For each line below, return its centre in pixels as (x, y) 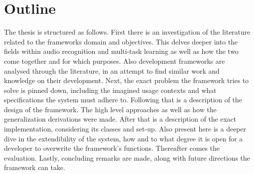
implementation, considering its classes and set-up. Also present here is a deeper (125, 129)
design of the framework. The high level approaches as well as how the (110, 109)
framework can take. (35, 167)
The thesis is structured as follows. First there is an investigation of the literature (127, 32)
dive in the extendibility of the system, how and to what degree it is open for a (124, 138)
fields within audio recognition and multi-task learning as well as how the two (121, 51)
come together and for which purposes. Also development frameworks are (114, 61)
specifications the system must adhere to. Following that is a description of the (123, 100)
